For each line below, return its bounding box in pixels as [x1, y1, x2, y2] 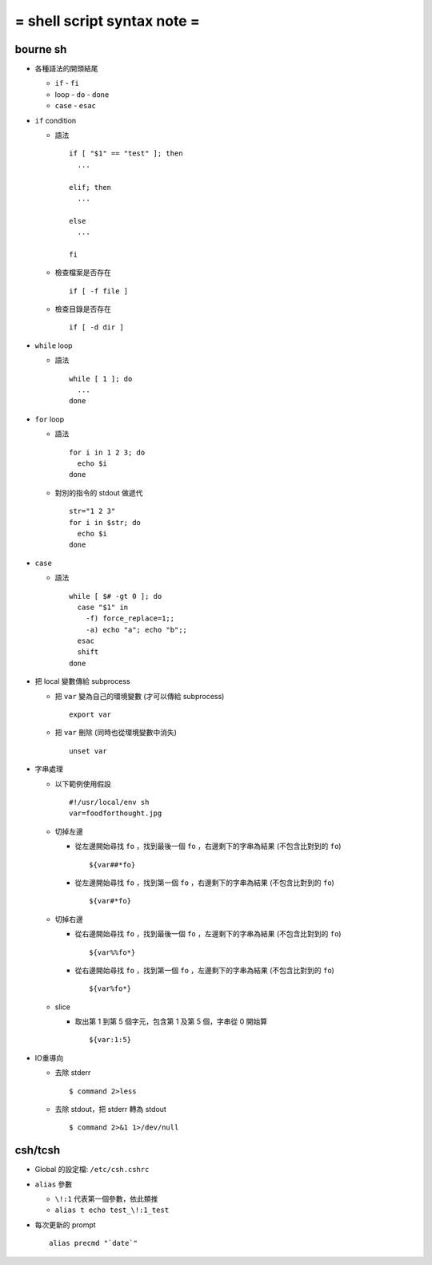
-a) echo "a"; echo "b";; [85, 625, 188, 634]
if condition [34, 115, 77, 125]
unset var [69, 746, 107, 755]
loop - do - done [54, 89, 110, 99]
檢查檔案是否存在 [54, 268, 111, 277]
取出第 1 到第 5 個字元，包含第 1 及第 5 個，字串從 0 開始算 [74, 1016, 268, 1026]
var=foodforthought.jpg [69, 809, 162, 818]
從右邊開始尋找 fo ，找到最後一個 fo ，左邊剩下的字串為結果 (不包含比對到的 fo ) [74, 929, 342, 939]
